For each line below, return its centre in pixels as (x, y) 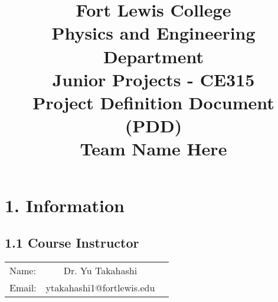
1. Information (65, 205)
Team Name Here (153, 149)
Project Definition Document (153, 102)
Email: (23, 287)
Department (153, 56)
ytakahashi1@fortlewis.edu (100, 287)
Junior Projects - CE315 (153, 79)
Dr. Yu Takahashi (100, 270)
